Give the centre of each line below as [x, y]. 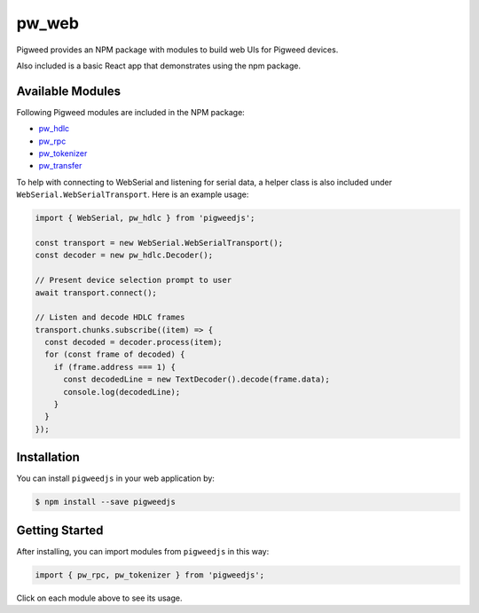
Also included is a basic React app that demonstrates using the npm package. [159, 66]
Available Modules [69, 91]
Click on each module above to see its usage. [99, 598]
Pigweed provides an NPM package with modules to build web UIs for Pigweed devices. [177, 50]
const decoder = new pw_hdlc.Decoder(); [124, 255]
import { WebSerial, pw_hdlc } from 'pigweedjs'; [145, 218]
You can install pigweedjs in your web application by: [115, 478]
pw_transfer [60, 166]
